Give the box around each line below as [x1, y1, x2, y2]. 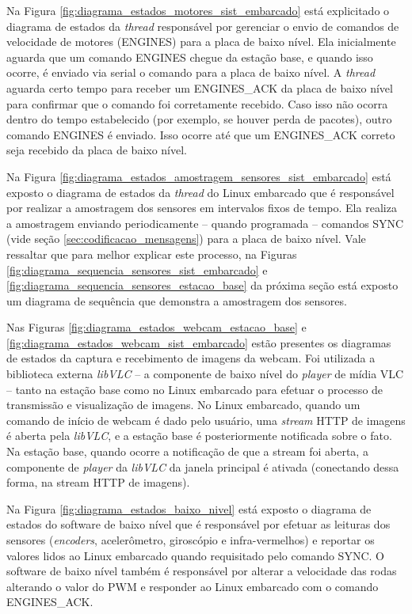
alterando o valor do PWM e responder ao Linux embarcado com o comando [6, 578, 379, 594]
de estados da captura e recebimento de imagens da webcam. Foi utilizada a [6, 350, 376, 366]
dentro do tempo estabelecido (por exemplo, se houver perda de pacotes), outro [6, 111, 392, 127]
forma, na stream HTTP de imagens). [6, 474, 190, 491]
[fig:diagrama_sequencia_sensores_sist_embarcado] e [6, 261, 268, 278]
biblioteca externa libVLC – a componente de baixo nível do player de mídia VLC [6, 366, 404, 382]
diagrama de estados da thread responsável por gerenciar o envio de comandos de [6, 17, 399, 34]
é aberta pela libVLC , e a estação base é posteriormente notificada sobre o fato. [6, 427, 392, 444]
